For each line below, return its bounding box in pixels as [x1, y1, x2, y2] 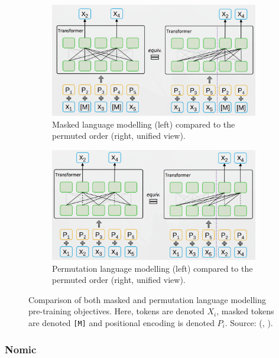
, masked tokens [216, 305, 274, 317]
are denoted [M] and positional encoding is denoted [28, 316, 215, 328]
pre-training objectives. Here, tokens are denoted [28, 305, 205, 317]
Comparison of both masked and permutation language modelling [28, 293, 266, 305]
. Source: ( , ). [225, 316, 273, 328]
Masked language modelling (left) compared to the [52, 118, 235, 130]
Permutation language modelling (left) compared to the [52, 262, 253, 274]
